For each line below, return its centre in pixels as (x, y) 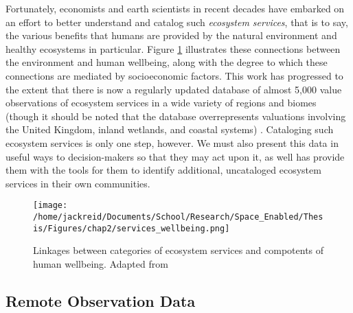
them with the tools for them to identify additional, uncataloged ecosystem (163, 170)
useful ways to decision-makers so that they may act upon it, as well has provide (175, 156)
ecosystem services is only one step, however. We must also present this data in (172, 142)
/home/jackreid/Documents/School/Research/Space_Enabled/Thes (178, 217)
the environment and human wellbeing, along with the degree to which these (167, 62)
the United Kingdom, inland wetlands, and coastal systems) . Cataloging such (170, 129)
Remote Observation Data (101, 300)
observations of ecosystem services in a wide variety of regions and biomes (161, 103)
